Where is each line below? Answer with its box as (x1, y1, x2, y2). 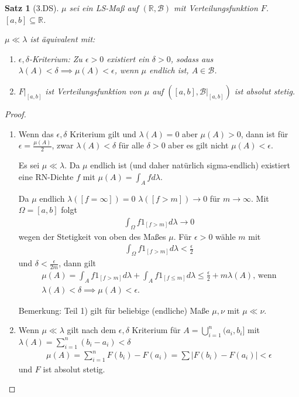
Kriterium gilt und (70, 127, 136, 140)
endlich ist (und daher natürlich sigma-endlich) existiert (90, 159, 291, 171)
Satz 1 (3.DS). (5, 2, 59, 13)
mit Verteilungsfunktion (174, 2, 258, 13)
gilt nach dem (67, 324, 116, 336)
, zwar (51, 139, 74, 151)
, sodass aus (170, 52, 214, 65)
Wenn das (18, 127, 54, 140)
